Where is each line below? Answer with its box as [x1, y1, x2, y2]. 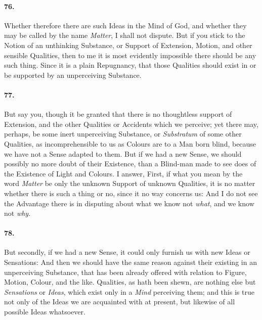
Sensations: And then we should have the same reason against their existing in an [4, 257, 257, 267]
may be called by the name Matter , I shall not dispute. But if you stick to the [4, 30, 245, 40]
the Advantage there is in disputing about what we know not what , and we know [4, 198, 254, 208]
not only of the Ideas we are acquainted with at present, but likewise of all [4, 296, 235, 307]
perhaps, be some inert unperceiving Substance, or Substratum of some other [4, 128, 242, 139]
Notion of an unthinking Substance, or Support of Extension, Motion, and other [4, 39, 252, 50]
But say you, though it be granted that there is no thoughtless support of [4, 109, 232, 119]
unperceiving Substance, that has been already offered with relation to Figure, [4, 266, 247, 277]
